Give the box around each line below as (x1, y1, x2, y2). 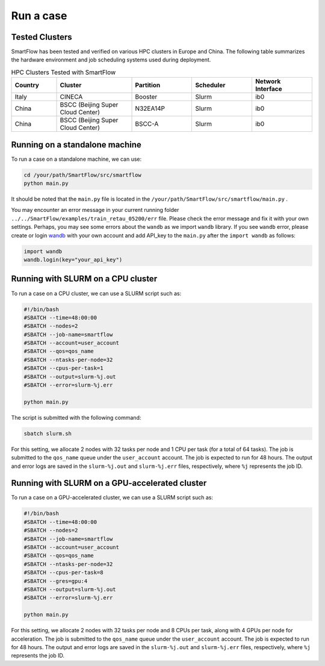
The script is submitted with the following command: (11, 414, 141, 421)
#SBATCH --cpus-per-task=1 (23, 365, 104, 372)
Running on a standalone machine (11, 139, 141, 150)
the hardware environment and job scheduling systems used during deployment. (11, 56, 211, 63)
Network (255, 77, 281, 86)
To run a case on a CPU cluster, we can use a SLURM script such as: (11, 290, 182, 297)
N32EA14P (135, 104, 166, 113)
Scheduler (195, 81, 226, 90)
